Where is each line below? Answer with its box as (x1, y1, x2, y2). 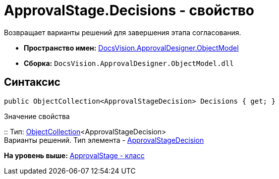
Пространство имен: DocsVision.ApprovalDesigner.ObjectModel (24, 43, 239, 52)
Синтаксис (4, 76, 60, 89)
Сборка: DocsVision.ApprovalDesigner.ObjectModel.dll (24, 59, 234, 67)
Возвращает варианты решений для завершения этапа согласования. (4, 28, 241, 37)
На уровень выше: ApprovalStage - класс (4, 151, 145, 160)
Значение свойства (4, 112, 70, 120)
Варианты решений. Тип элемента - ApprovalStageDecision (4, 135, 204, 144)
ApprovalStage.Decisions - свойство (4, 2, 255, 19)
